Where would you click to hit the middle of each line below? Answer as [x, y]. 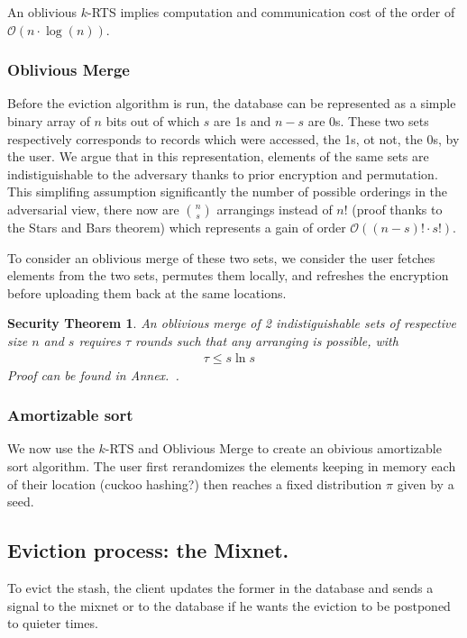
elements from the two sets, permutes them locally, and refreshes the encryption [228, 275]
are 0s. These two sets [368, 121]
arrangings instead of [275, 209]
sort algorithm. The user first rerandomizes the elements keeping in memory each [232, 465]
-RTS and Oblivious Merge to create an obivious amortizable [273, 448]
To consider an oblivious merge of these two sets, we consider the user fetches [221, 257]
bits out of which [153, 121]
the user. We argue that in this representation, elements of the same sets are [218, 156]
